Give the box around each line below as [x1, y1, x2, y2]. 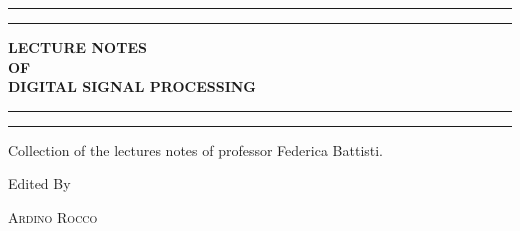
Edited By [8, 173, 71, 194]
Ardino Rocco [8, 206, 98, 227]
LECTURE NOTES [8, 37, 147, 57]
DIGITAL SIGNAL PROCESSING [8, 76, 257, 97]
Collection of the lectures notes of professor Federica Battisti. [8, 139, 384, 160]
